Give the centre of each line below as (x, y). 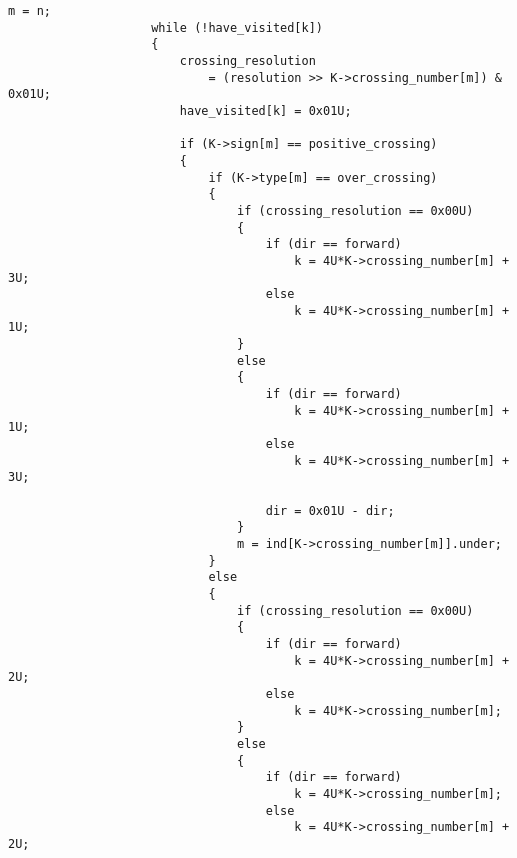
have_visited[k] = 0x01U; (265, 110)
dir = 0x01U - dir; (330, 510)
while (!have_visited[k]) (237, 27)
